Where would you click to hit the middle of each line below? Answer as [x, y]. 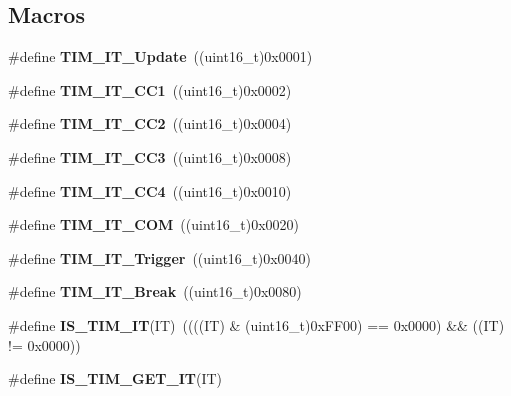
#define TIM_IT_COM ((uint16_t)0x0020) [153, 224]
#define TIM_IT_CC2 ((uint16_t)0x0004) [150, 123]
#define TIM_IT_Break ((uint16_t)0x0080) [155, 291]
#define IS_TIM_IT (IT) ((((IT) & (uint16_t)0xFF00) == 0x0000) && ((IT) [256, 324]
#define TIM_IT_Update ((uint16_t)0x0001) [160, 56]
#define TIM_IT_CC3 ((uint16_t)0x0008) [150, 156]
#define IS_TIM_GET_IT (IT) [115, 378]
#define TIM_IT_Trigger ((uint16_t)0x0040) [160, 257]
